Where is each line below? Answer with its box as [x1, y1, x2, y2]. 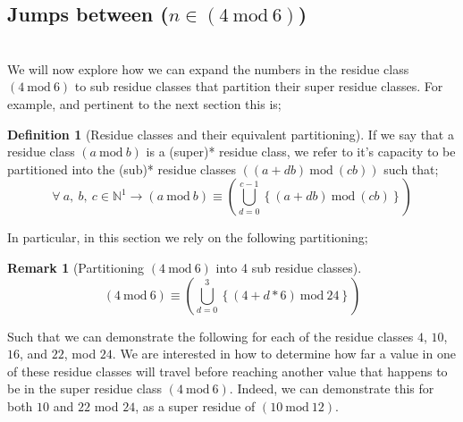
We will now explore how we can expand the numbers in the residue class [7, 59, 409, 78]
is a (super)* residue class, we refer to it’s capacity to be [146, 142, 456, 161]
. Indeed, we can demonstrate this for [229, 379, 434, 398]
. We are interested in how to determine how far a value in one [112, 344, 456, 363]
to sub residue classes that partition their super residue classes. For [74, 77, 443, 96]
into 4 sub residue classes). [215, 257, 362, 276]
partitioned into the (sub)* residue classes [7, 159, 236, 178]
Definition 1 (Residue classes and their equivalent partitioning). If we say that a [7, 124, 454, 143]
